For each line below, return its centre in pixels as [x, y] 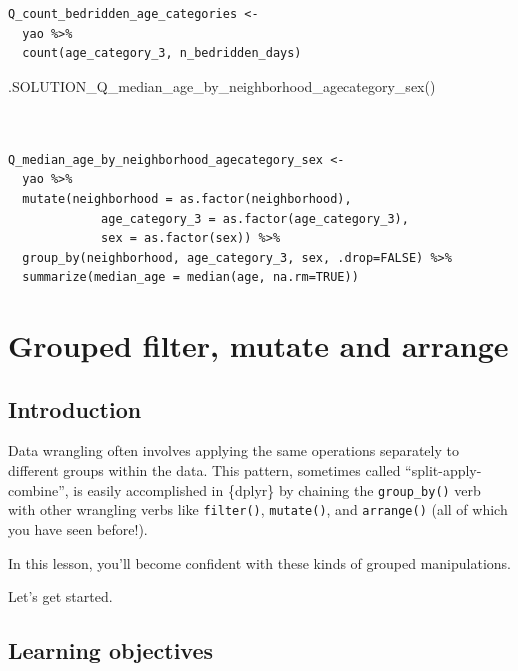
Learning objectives [111, 650]
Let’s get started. [60, 596]
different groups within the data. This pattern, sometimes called [204, 470]
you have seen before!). [78, 528]
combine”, [38, 489]
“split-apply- [443, 470]
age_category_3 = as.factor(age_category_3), [255, 218]
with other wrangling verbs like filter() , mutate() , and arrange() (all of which [258, 509]
